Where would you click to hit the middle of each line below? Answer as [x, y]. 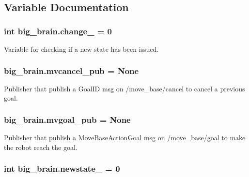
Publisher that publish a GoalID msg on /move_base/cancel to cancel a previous [124, 88]
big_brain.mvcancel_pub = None [71, 70]
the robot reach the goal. [41, 147]
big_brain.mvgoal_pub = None [67, 119]
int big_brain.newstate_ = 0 [62, 169]
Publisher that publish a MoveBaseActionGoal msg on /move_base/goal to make [125, 138]
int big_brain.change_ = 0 [58, 31]
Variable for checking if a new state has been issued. [81, 49]
